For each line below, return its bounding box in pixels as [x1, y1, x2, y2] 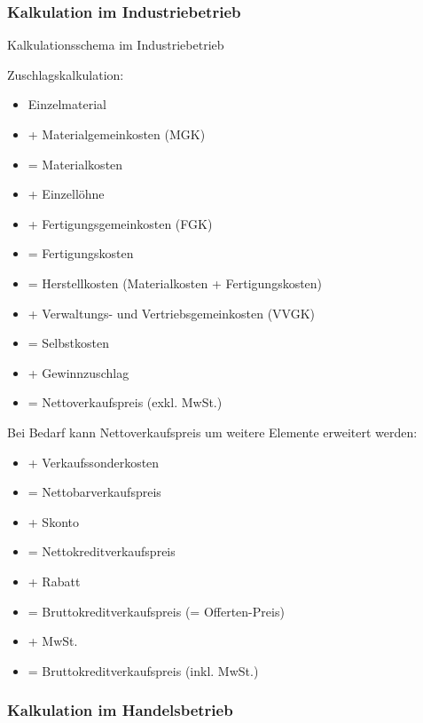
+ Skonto [27, 512, 79, 530]
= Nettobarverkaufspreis [27, 483, 161, 501]
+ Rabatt [27, 571, 81, 590]
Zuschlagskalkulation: [7, 65, 124, 83]
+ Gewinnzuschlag [27, 363, 129, 381]
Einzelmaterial [27, 95, 106, 114]
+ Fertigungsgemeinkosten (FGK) [27, 214, 213, 232]
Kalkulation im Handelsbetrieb [7, 699, 233, 721]
